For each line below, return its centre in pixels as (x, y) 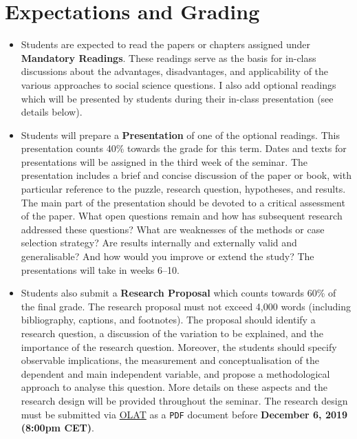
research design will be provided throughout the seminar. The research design (184, 400)
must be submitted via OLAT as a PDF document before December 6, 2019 (184, 414)
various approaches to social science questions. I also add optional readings (178, 84)
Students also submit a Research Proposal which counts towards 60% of (178, 293)
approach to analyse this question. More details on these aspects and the (174, 387)
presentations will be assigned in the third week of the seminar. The (164, 161)
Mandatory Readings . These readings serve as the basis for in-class (169, 57)
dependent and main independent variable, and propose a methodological (175, 373)
